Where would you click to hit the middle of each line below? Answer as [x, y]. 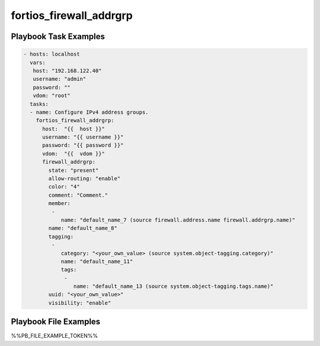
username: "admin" [60, 79]
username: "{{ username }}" [83, 137]
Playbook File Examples [56, 322]
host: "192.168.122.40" [67, 71]
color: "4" [64, 187]
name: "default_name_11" [97, 261]
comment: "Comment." [78, 195]
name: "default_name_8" [83, 228]
